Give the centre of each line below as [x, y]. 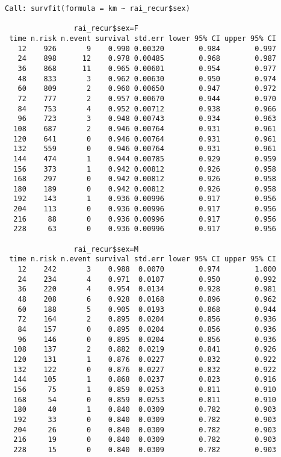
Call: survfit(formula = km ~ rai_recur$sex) [97, 8]
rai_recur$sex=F [106, 29]
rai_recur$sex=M [106, 249]
